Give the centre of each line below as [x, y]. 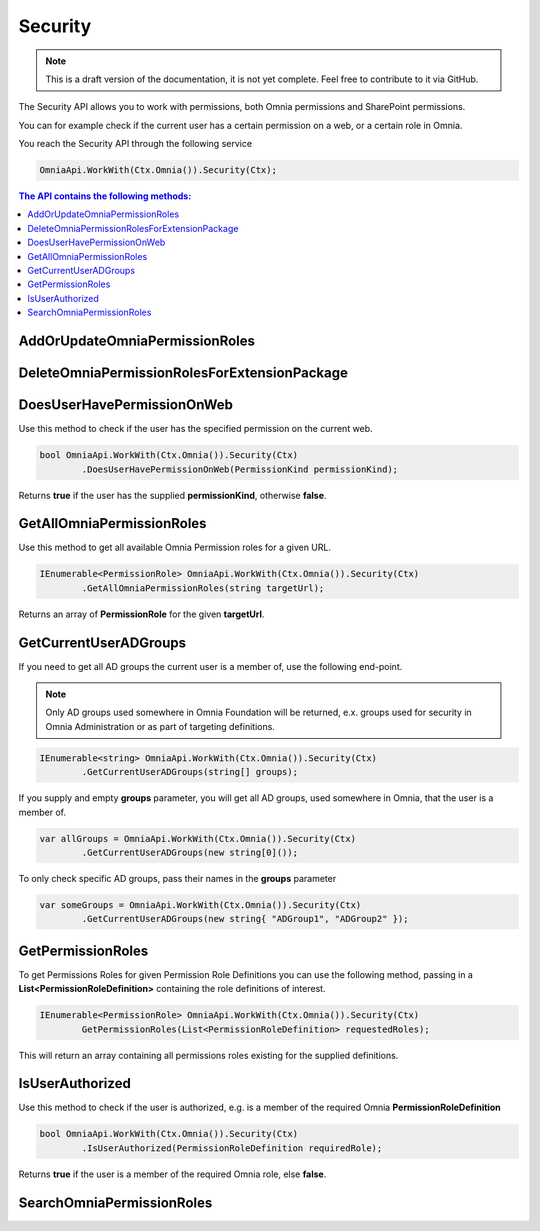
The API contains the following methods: [105, 196]
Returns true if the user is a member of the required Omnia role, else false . [172, 1174]
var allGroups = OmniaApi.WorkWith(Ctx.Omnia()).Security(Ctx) [198, 838]
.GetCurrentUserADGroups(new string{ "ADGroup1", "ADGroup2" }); [245, 919]
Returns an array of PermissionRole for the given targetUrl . [141, 614]
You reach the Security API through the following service [135, 144]
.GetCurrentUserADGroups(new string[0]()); [190, 852]
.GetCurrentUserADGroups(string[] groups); [190, 772]
